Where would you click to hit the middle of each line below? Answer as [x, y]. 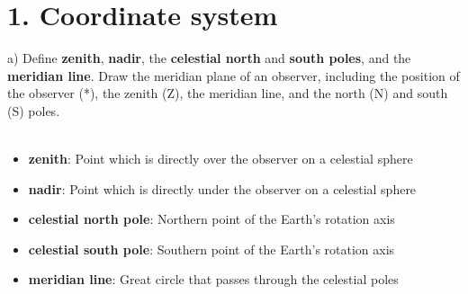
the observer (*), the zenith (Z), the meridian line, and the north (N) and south [228, 93]
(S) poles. [34, 110]
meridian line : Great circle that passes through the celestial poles [213, 279]
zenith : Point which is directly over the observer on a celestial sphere [220, 159]
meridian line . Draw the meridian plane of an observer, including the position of [234, 75]
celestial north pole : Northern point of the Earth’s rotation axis [211, 219]
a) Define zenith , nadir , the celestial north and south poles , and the [209, 58]
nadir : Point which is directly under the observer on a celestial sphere [222, 188]
